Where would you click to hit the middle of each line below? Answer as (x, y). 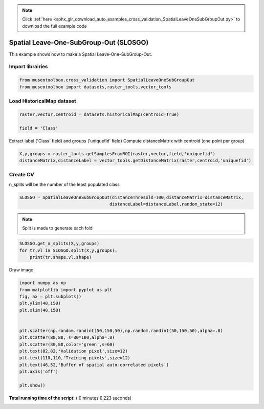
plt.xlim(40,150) (40, 310)
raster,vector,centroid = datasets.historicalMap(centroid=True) (99, 114)
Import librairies (29, 67)
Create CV (22, 175)
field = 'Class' (39, 128)
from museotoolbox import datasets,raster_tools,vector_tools (95, 87)
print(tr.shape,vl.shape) (61, 257)
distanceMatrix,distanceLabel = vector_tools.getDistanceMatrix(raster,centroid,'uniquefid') (135, 160)
